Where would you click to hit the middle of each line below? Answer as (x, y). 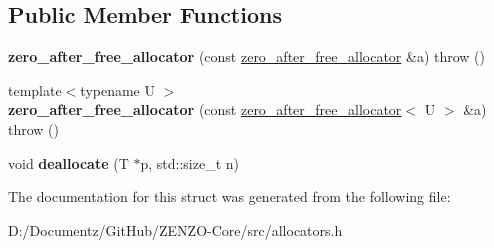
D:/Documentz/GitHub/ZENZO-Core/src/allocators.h (175, 229)
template (35, 89)
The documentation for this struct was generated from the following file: (229, 196)
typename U (117, 89)
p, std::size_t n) (189, 162)
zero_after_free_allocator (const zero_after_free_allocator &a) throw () (246, 56)
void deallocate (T (68, 162)
